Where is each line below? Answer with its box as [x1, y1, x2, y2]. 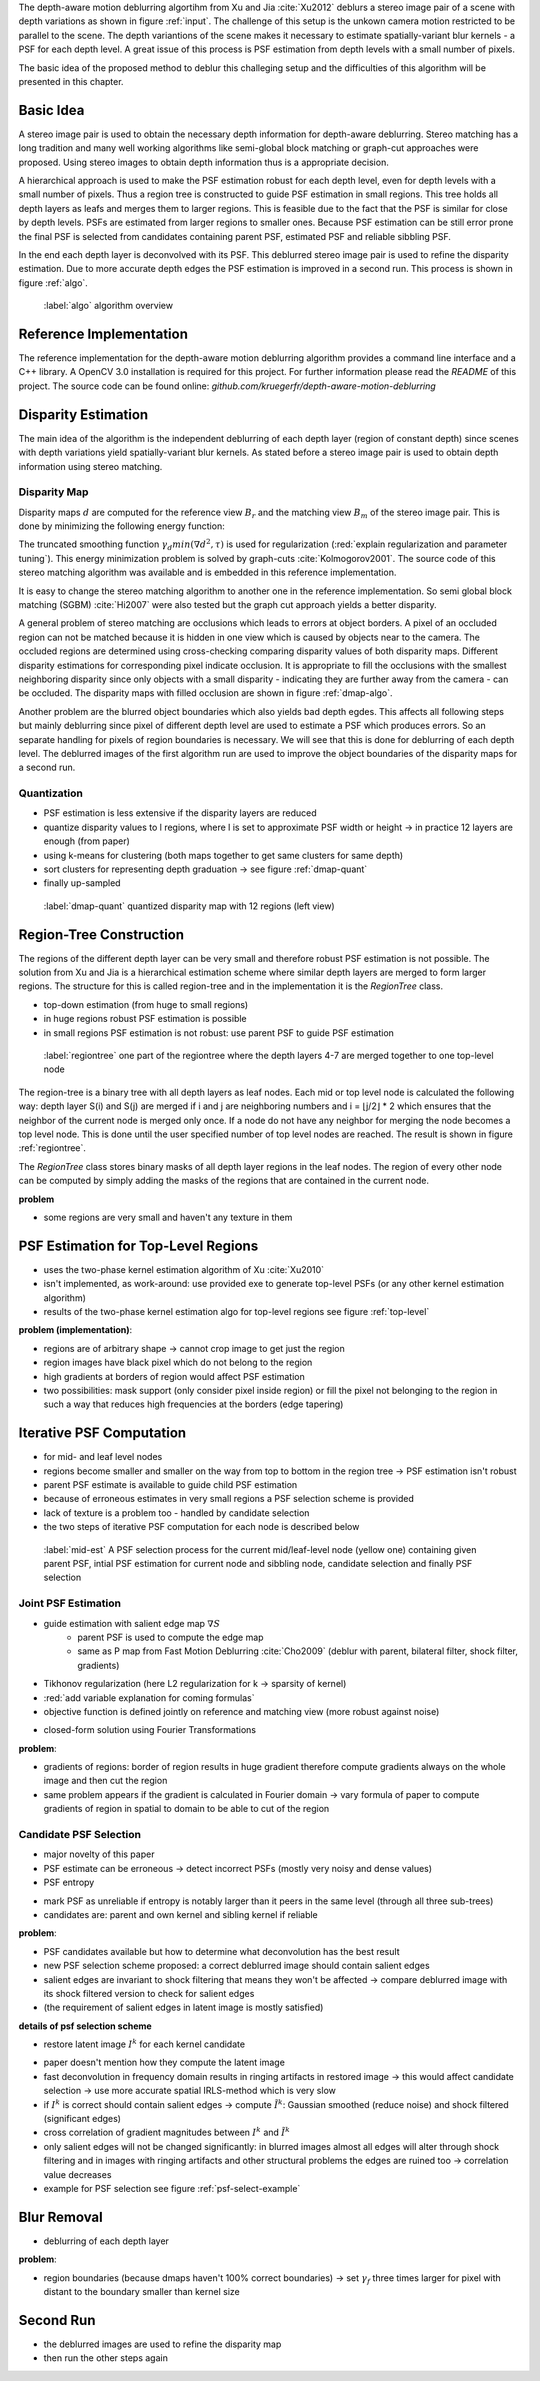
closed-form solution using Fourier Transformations [43, 1724, 257, 1736]
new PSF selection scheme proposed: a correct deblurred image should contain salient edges [43, 1960, 430, 1972]
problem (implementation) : [18, 1324, 133, 1336]
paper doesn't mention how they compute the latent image [43, 2056, 285, 2069]
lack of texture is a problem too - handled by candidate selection [43, 1506, 310, 1519]
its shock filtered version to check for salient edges [43, 1987, 255, 1999]
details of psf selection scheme [18, 2020, 152, 2032]
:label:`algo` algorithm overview [43, 300, 174, 312]
